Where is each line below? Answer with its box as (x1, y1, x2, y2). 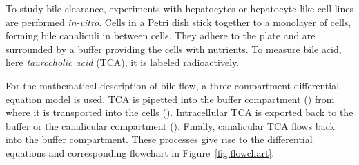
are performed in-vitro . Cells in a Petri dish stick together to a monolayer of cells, (6, 14, 351, 29)
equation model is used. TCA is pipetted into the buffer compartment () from (6, 91, 335, 106)
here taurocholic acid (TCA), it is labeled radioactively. (6, 55, 240, 69)
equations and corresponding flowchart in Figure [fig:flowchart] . (6, 145, 275, 159)
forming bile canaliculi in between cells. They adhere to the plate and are (6, 28, 316, 43)
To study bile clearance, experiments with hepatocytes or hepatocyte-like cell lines (6, 1, 353, 15)
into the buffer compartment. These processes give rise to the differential (6, 132, 313, 146)
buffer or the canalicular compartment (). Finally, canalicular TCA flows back (6, 118, 335, 133)
